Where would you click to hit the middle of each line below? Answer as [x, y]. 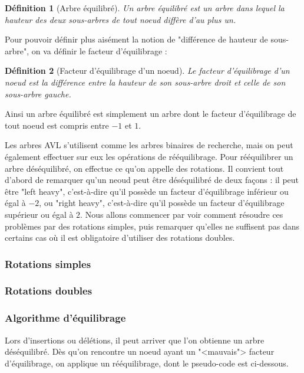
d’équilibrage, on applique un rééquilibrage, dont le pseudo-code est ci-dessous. [147, 363]
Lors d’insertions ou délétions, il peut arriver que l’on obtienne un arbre [135, 340]
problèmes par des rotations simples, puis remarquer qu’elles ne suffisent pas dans [152, 226]
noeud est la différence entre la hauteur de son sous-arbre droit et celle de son [145, 82]
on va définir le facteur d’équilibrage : [99, 50]
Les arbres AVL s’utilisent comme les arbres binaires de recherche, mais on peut [149, 145]
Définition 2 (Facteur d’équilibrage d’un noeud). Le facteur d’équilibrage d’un [147, 71]
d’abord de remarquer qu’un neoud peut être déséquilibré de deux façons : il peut [152, 180]
